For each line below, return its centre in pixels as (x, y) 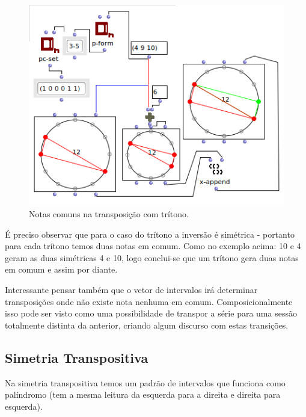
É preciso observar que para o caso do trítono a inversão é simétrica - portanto (150, 234)
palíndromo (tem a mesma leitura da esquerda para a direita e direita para (143, 394)
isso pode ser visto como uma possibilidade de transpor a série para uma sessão (151, 313)
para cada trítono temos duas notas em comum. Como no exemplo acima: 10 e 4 (153, 246)
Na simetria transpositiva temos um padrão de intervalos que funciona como (145, 382)
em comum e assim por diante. (61, 269)
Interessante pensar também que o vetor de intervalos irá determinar (131, 290)
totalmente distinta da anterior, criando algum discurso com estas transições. (147, 325)
